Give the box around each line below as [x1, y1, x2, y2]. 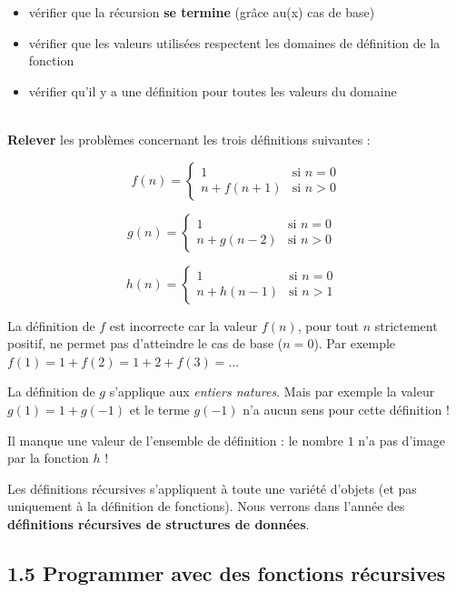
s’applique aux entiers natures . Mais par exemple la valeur [109, 382, 435, 401]
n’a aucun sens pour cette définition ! [243, 399, 450, 418]
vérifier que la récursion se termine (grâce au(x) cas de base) [28, 3, 375, 21]
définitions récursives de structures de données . [7, 514, 310, 533]
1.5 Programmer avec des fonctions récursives [7, 558, 446, 587]
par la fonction [7, 448, 89, 467]
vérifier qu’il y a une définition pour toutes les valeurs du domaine [28, 81, 397, 100]
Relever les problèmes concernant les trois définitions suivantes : [7, 129, 371, 148]
